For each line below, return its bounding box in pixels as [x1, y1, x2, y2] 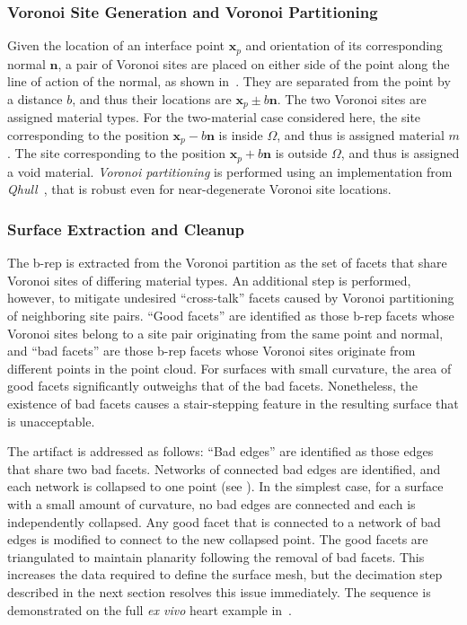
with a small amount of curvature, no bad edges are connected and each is [7, 494, 416, 513]
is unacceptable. [7, 411, 95, 430]
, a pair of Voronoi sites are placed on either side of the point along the [57, 54, 450, 73]
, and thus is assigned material [277, 125, 445, 144]
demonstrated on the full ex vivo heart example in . [7, 600, 293, 619]
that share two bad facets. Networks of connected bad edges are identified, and [7, 459, 441, 478]
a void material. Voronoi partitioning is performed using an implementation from [7, 162, 453, 180]
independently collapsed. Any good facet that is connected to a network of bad [7, 512, 441, 531]
